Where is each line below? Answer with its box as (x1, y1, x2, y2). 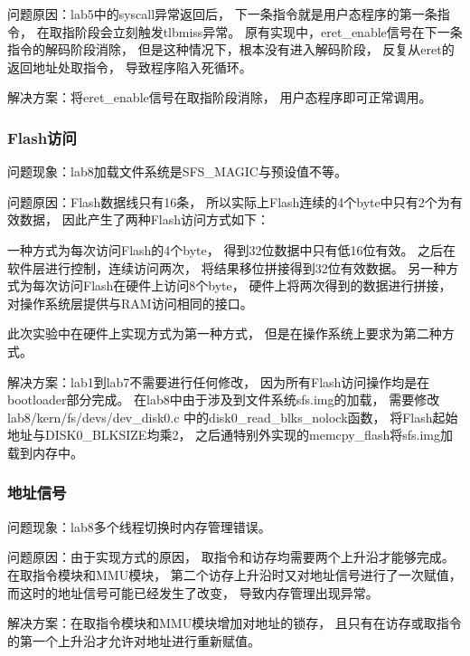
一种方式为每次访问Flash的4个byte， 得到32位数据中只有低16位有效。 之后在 (7, 240, 456, 259)
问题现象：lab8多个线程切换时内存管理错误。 (7, 517, 271, 536)
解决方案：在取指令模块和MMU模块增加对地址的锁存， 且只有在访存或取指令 (7, 613, 462, 632)
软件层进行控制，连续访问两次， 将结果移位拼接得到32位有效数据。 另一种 (7, 258, 446, 277)
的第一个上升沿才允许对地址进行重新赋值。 (7, 631, 260, 650)
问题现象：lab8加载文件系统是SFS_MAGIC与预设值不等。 (7, 162, 347, 181)
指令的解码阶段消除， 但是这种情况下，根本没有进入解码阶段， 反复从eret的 (7, 40, 455, 59)
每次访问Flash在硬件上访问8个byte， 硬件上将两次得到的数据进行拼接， (32, 276, 452, 295)
